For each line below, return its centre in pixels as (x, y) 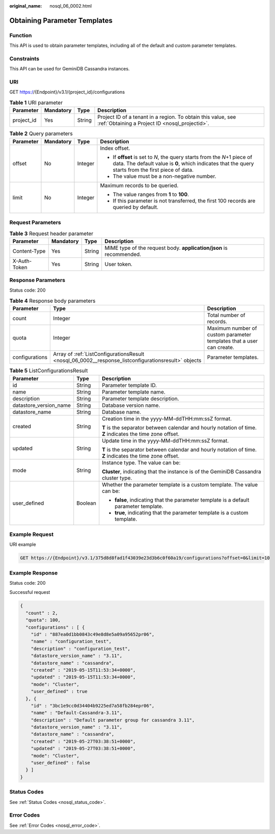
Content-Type (29, 251)
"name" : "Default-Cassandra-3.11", (76, 713)
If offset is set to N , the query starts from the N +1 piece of (183, 157)
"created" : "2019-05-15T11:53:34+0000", (83, 670)
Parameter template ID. (130, 385)
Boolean (86, 503)
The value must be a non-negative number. (164, 176)
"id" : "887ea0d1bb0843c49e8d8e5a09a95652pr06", (93, 634)
